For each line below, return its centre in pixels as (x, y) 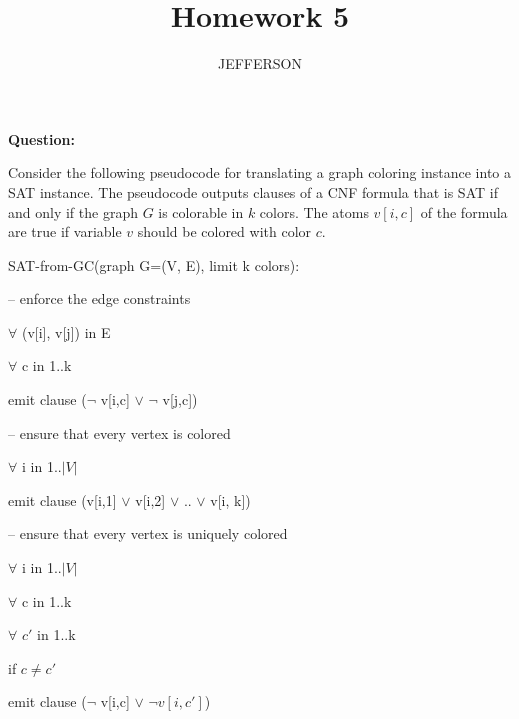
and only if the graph (73, 211)
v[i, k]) (230, 499)
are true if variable (65, 231)
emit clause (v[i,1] (62, 499)
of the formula (464, 211)
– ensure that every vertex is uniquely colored (148, 533)
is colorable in (201, 211)
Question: (41, 138)
